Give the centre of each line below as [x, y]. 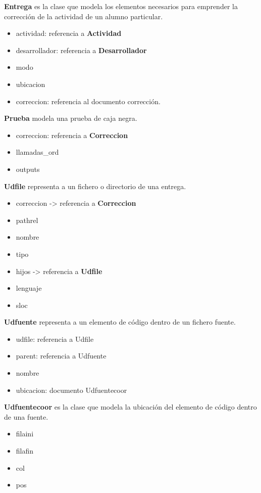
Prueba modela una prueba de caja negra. [71, 118]
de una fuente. [26, 416]
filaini [25, 434]
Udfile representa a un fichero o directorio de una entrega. [95, 186]
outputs [28, 169]
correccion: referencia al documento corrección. [88, 101]
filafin [25, 451]
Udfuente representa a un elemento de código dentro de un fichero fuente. [120, 322]
